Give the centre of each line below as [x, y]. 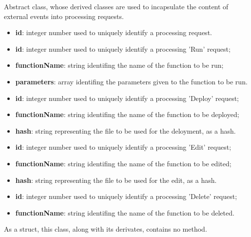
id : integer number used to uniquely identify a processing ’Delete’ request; [126, 196]
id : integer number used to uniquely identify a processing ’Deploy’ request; [127, 98]
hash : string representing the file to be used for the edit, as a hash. [116, 180]
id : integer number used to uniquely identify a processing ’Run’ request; [123, 49]
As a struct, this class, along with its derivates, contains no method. [106, 229]
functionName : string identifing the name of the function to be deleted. [125, 212]
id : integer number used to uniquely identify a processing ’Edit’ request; [123, 147]
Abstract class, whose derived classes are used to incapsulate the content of [116, 6]
